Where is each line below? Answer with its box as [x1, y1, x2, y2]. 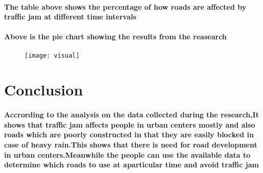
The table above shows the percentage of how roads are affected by [4, 1, 247, 12]
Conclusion [4, 79, 83, 100]
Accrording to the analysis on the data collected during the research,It [4, 109, 259, 120]
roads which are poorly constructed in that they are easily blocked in [4, 129, 254, 140]
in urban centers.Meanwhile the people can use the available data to [4, 149, 251, 160]
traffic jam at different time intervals [4, 11, 137, 22]
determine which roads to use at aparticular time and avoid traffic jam [4, 159, 259, 170]
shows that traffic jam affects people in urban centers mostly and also [4, 119, 255, 130]
